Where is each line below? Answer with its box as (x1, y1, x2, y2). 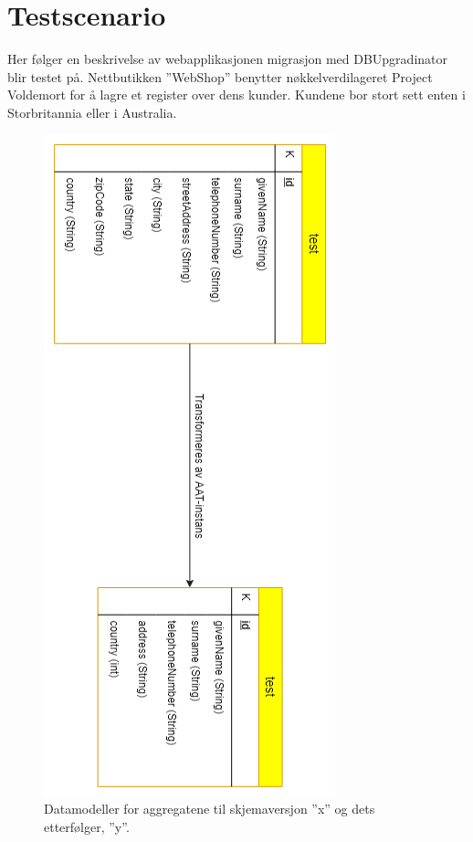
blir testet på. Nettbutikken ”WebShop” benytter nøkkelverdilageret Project (7, 67, 433, 86)
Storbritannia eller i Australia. (7, 102, 177, 121)
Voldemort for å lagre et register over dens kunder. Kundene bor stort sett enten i (7, 85, 466, 104)
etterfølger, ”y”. (44, 816, 130, 836)
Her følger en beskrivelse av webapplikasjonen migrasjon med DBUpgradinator (7, 49, 448, 68)
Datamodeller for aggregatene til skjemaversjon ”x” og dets (44, 799, 375, 818)
